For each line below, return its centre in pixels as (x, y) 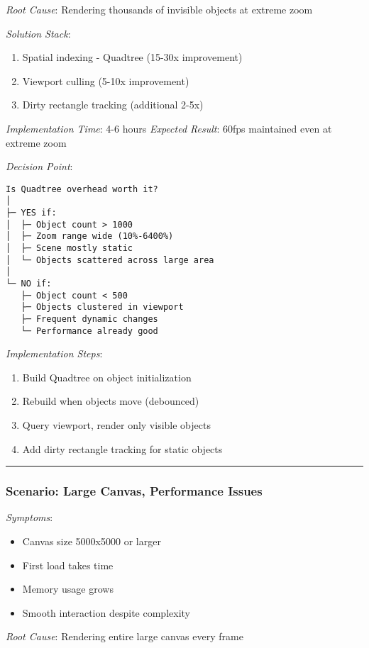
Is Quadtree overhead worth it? (82, 189)
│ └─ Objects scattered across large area (110, 260)
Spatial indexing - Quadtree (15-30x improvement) (132, 57)
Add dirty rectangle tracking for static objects (122, 448)
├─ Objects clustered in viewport (102, 307)
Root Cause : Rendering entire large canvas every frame (125, 636)
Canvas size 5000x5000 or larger (92, 541)
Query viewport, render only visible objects (116, 425)
